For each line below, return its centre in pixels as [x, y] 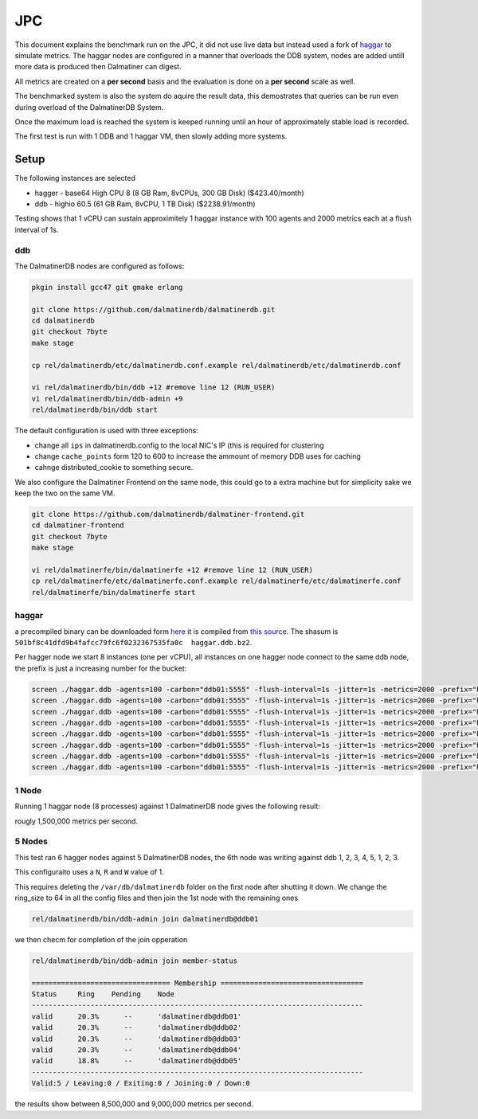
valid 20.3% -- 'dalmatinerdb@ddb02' [137, 1028]
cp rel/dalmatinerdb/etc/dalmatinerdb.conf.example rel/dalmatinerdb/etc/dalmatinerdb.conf [216, 365]
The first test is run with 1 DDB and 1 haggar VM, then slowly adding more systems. [151, 136]
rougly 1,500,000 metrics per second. [76, 821]
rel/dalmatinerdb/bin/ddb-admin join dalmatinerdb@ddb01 [145, 919]
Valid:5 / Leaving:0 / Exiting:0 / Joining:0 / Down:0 [141, 1084]
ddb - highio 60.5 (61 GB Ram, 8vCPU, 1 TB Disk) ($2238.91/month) [145, 204]
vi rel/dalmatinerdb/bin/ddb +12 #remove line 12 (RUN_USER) [153, 387]
